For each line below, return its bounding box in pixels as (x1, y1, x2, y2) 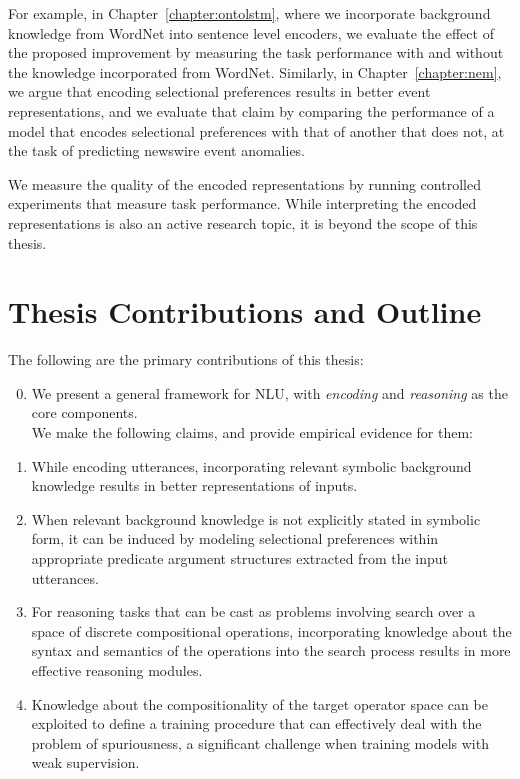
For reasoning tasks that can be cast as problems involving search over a (31, 601, 476, 622)
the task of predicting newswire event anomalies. (8, 140, 306, 161)
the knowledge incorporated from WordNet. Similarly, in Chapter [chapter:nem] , (8, 61, 502, 82)
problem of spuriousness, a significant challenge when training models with (31, 732, 489, 753)
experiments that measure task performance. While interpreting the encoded (8, 193, 477, 214)
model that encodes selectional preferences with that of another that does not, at (8, 120, 505, 141)
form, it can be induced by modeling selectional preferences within (31, 528, 439, 549)
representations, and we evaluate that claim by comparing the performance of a (8, 100, 495, 121)
